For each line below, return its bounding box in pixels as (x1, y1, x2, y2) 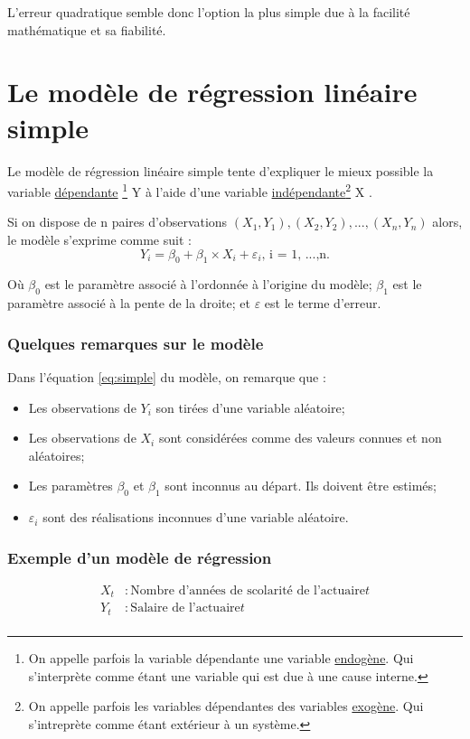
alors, (432, 212, 463, 231)
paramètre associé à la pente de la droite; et (7, 294, 250, 313)
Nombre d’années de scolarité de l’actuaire (130, 584, 365, 597)
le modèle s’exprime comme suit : (7, 229, 192, 248)
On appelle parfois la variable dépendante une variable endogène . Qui (28, 648, 414, 667)
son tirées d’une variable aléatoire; (155, 398, 345, 416)
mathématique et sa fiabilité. (7, 20, 166, 39)
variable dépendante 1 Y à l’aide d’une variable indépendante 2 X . (7, 180, 372, 201)
